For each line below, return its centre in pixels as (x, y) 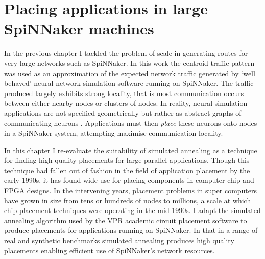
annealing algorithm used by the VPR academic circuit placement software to (126, 220)
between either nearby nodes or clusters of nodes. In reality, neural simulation (126, 103)
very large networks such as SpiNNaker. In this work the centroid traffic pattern (129, 63)
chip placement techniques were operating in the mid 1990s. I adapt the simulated (132, 210)
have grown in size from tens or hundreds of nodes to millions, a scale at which (128, 200)
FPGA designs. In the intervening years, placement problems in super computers (131, 190)
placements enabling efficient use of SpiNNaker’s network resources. (110, 250)
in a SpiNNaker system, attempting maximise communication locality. (114, 133)
